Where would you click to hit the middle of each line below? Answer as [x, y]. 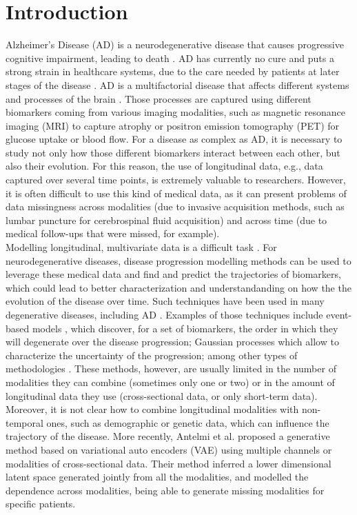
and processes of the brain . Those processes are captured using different [159, 98]
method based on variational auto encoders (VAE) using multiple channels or [169, 449]
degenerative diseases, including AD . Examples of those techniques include [164, 314]
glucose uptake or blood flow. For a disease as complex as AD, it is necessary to [174, 139]
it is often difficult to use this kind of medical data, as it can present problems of [176, 193]
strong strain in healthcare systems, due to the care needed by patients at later [173, 71]
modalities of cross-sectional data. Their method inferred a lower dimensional [169, 463]
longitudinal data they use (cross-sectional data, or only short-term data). [162, 395]
